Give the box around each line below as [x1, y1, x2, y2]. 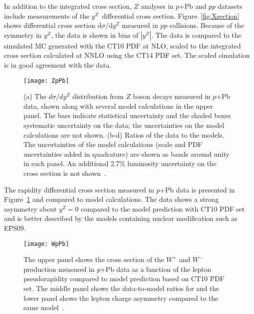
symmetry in [4, 29, 42, 40]
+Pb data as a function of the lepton [100, 264, 211, 274]
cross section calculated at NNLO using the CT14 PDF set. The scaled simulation [4, 50, 250, 60]
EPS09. [4, 222, 26, 233]
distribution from [72, 91, 124, 101]
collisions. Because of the [169, 20, 244, 30]
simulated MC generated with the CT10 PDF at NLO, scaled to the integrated [4, 40, 241, 50]
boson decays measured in [133, 91, 211, 101]
